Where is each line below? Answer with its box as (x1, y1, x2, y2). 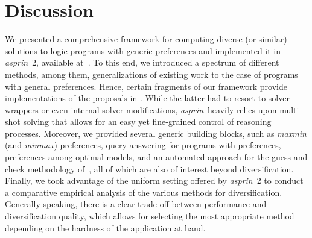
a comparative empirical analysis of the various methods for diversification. (5, 186, 282, 198)
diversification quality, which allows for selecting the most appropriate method (5, 210, 294, 222)
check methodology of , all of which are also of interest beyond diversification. (5, 162, 294, 175)
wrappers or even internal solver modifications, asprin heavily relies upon (5, 103, 277, 116)
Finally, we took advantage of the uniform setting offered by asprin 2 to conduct (5, 174, 304, 187)
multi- (279, 103, 302, 116)
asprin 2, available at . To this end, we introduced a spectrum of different (5, 56, 279, 69)
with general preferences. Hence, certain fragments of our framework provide (5, 80, 287, 92)
